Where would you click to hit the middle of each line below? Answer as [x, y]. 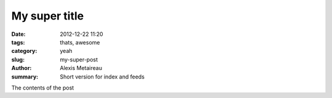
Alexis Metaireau [81, 68]
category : [24, 51]
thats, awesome [80, 42]
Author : [22, 68]
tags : [18, 42]
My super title [48, 16]
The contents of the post [43, 88]
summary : [25, 77]
